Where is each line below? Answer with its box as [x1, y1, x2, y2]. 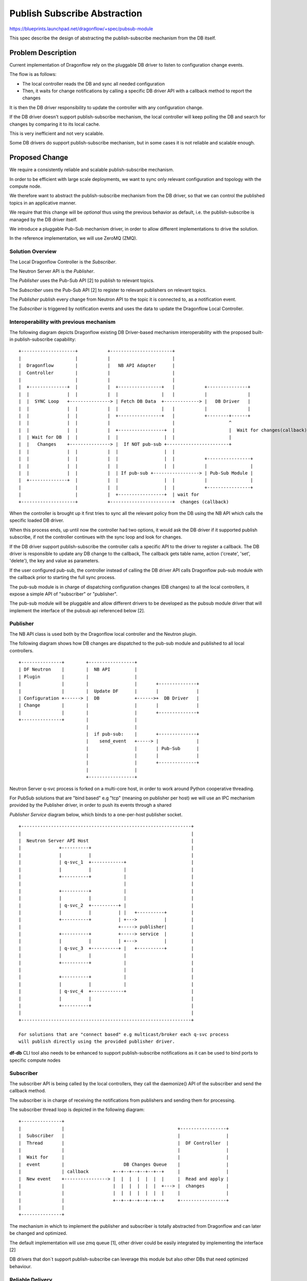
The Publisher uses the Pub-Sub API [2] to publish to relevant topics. [9, 277, 155, 284]
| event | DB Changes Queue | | [18, 1161, 229, 1167]
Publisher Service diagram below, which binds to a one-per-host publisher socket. [9, 811, 183, 817]
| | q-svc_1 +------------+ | [18, 859, 194, 865]
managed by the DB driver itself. [9, 216, 78, 222]
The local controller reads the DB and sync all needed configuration [22, 80, 165, 87]
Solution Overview [9, 248, 57, 255]
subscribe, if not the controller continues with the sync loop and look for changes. [9, 534, 183, 540]
